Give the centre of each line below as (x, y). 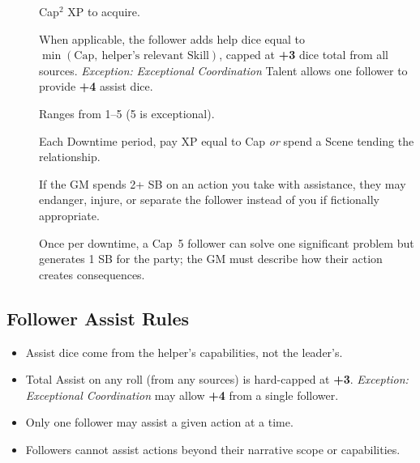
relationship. (70, 157)
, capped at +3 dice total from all (304, 55)
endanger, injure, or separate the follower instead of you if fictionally (209, 200)
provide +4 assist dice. (96, 86)
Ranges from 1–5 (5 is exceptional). (127, 113)
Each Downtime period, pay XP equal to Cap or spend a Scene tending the (227, 140)
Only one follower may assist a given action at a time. (159, 422)
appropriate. (69, 215)
